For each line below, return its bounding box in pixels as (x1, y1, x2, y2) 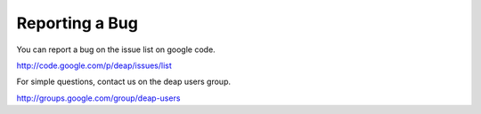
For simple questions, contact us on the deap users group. (16, 76, 232, 87)
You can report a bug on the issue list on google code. (16, 44, 216, 55)
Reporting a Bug (16, 13, 138, 33)
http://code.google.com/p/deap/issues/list (16, 60, 173, 71)
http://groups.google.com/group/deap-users (16, 93, 181, 103)
